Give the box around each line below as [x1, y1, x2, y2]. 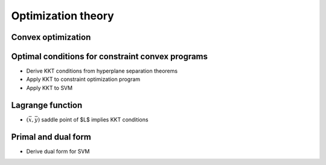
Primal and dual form [11, 132, 92, 142]
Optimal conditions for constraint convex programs [11, 51, 208, 62]
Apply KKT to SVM [26, 84, 72, 91]
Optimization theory [11, 9, 114, 22]
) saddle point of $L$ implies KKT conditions [37, 115, 149, 123]
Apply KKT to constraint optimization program [26, 76, 141, 83]
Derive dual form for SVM [26, 147, 90, 155]
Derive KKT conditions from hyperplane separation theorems [26, 67, 178, 75]
